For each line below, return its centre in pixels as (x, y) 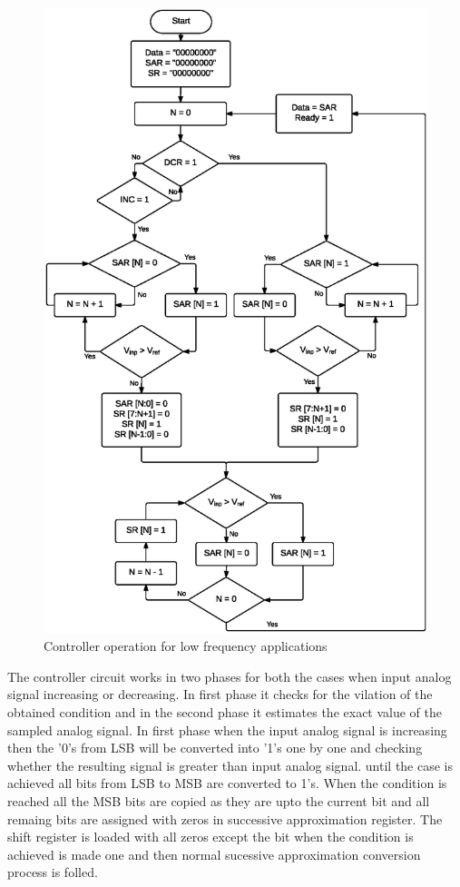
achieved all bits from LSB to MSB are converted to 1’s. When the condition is (227, 783)
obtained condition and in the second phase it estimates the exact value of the (225, 711)
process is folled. (53, 872)
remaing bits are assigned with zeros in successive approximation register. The (225, 818)
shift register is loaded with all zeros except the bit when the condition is (210, 837)
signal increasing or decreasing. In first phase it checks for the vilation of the (220, 694)
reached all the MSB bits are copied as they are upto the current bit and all (219, 800)
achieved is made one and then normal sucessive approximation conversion (214, 854)
